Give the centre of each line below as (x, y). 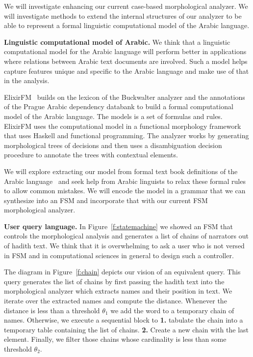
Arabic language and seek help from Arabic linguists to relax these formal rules (125, 181)
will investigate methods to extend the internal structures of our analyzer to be (123, 15)
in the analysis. (27, 80)
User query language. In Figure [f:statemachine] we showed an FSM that (118, 226)
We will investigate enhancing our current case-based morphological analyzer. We (126, 6)
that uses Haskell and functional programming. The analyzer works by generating (126, 135)
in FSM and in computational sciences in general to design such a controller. (119, 255)
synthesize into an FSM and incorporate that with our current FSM (106, 200)
